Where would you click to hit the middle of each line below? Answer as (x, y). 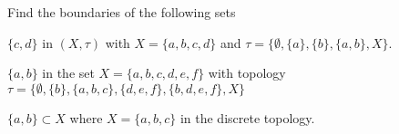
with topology (247, 73)
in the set (68, 73)
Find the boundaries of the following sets (122, 12)
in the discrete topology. (247, 117)
